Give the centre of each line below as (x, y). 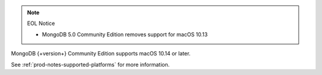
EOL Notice (41, 23)
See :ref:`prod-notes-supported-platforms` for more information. (90, 64)
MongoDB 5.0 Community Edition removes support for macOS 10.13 (125, 34)
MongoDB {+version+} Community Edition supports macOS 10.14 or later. (101, 54)
